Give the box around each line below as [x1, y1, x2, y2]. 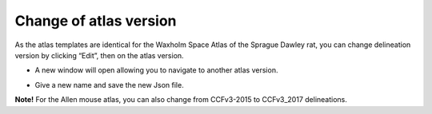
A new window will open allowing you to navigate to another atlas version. [34, 65, 278, 75]
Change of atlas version [14, 12, 177, 29]
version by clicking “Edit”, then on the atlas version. [14, 50, 184, 60]
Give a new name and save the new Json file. [34, 80, 184, 89]
